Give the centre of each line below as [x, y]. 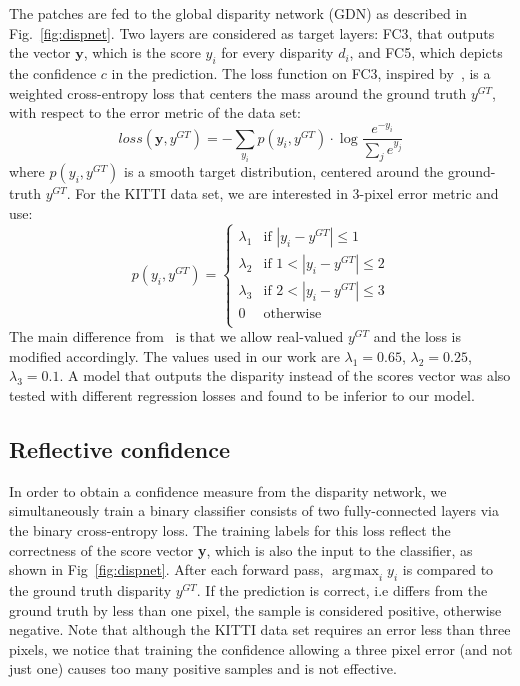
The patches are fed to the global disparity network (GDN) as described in [238, 13]
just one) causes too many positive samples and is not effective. [203, 668]
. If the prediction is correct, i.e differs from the [342, 589]
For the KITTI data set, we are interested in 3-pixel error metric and [287, 193]
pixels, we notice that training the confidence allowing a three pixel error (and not [261, 648]
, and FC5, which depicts [426, 52]
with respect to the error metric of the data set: [155, 112]
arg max [355, 571]
